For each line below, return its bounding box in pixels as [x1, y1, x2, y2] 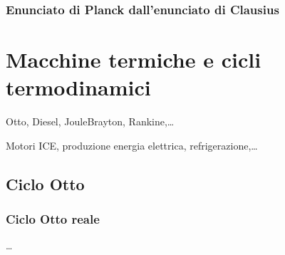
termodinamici [6, 73, 151, 102]
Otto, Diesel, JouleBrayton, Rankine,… [6, 114, 175, 129]
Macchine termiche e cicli [6, 45, 261, 74]
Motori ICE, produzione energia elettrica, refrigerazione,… [6, 137, 258, 152]
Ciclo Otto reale [6, 210, 100, 228]
